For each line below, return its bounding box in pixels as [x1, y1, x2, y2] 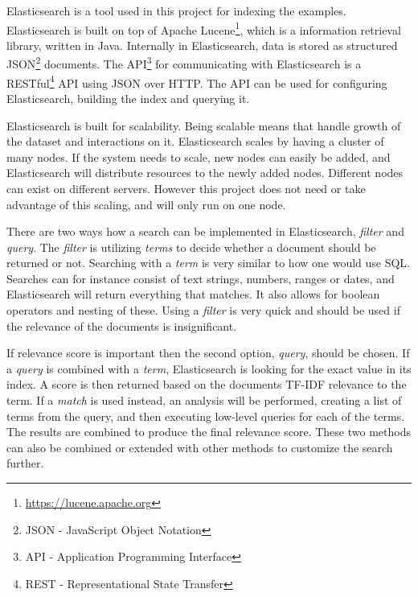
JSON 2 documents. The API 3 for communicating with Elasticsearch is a [6, 53, 362, 72]
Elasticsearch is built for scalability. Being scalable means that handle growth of [6, 117, 401, 134]
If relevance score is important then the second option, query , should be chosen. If [6, 344, 410, 361]
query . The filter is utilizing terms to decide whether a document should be [6, 238, 376, 255]
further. [6, 455, 44, 471]
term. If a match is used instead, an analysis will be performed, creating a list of [6, 392, 402, 409]
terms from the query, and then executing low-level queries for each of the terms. [6, 407, 405, 424]
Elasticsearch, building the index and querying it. [6, 89, 250, 106]
